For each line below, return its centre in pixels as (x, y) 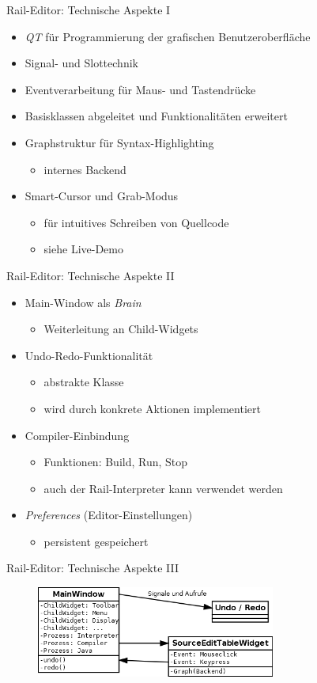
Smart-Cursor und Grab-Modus (102, 196)
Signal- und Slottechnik (81, 63)
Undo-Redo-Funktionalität (89, 355)
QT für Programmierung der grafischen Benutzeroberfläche (168, 36)
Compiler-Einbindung (77, 435)
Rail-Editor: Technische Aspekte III (92, 568)
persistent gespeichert (96, 541)
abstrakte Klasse (84, 382)
